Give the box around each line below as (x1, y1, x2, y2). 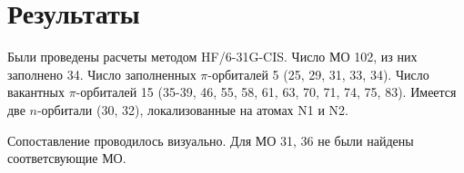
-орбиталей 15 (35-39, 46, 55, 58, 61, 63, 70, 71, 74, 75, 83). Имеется (76, 82, 457, 101)
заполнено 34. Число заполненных (7, 64, 197, 83)
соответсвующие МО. (7, 149, 126, 168)
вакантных (7, 82, 65, 101)
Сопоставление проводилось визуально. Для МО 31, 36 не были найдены (7, 130, 414, 149)
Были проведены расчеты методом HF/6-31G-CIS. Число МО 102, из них (7, 47, 418, 66)
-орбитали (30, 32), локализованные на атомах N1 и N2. (36, 100, 348, 119)
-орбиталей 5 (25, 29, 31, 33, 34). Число (207, 64, 429, 83)
